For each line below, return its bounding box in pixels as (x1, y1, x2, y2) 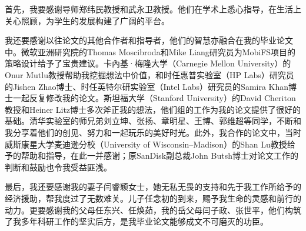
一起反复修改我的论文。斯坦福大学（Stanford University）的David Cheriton (12, 92, 296, 104)
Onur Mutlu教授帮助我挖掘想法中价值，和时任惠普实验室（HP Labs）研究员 (5, 68, 294, 81)
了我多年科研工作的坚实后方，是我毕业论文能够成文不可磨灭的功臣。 (5, 215, 268, 227)
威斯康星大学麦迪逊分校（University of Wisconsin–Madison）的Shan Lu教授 (5, 138, 287, 150)
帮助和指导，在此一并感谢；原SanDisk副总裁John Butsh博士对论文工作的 (21, 149, 298, 162)
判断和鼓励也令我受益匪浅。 (5, 160, 112, 173)
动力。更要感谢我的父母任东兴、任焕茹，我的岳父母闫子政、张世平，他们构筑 (5, 203, 301, 216)
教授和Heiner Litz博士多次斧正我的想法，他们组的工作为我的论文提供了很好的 (5, 103, 301, 115)
